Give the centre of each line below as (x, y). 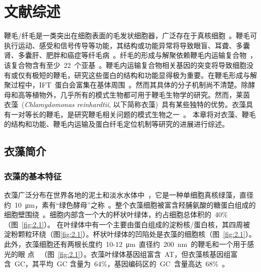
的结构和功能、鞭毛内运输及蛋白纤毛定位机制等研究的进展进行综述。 (116, 124)
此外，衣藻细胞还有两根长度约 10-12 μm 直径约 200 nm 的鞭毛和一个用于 (126, 244)
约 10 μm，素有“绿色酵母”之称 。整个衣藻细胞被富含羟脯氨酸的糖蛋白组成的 (130, 204)
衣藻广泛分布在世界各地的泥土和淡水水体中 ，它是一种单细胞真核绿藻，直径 (129, 195)
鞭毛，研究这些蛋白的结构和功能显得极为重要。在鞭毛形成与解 (155, 75)
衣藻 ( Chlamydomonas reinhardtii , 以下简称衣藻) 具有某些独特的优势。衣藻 (125, 104)
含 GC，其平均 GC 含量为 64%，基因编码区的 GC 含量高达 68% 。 (117, 264)
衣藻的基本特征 (33, 176)
